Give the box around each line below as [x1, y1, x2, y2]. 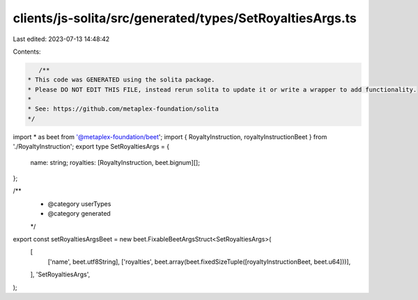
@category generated [47, 210, 111, 218]
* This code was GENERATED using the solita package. [27, 76, 215, 84]
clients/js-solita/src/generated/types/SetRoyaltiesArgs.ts [13, 10, 357, 26]
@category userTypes [47, 199, 111, 208]
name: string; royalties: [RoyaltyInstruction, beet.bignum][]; [30, 158, 200, 166]
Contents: [13, 47, 41, 56]
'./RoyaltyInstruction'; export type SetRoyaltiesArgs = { [13, 143, 170, 151]
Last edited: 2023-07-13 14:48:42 [13, 35, 110, 43]
